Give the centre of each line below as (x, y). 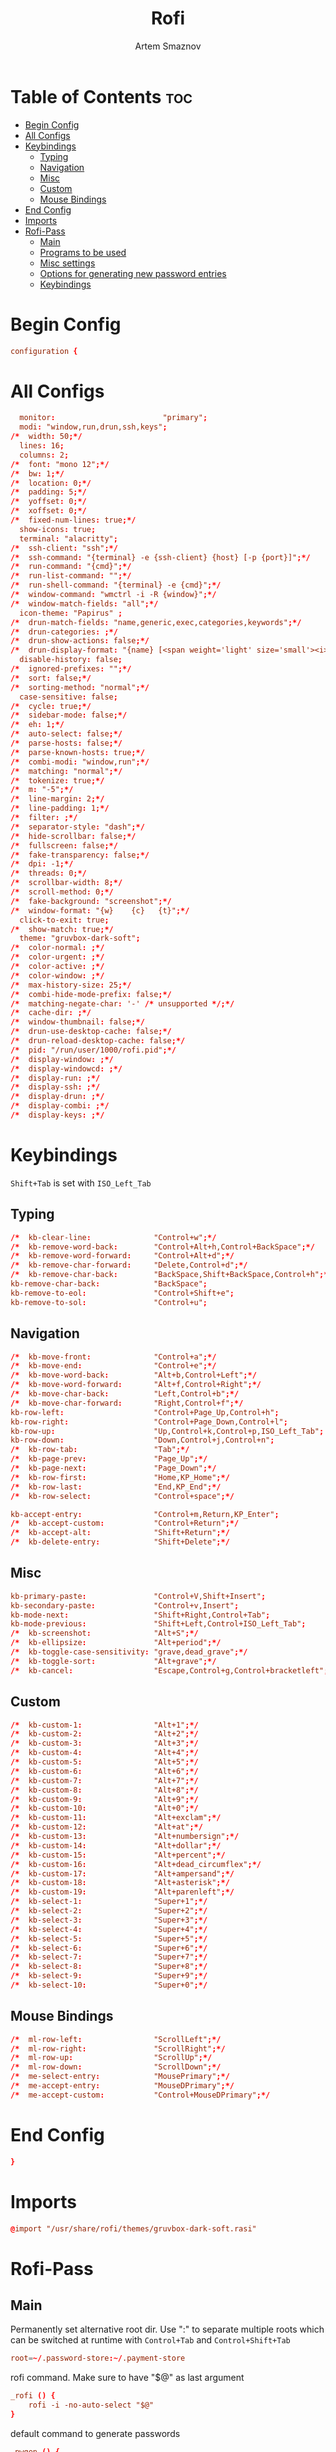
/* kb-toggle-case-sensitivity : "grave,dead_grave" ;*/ (129, 1652)
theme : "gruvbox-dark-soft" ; (80, 938)
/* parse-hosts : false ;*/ (66, 743)
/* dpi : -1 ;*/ (42, 864)
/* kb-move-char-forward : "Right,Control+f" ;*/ (127, 1403)
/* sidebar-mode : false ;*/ (69, 715)
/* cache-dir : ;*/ (51, 1013)
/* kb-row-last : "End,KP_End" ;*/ (116, 1487)
